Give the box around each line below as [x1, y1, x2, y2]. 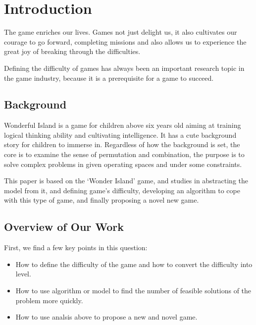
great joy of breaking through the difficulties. [4, 46, 141, 56]
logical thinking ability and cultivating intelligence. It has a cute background [4, 129, 237, 140]
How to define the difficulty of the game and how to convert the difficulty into [15, 259, 253, 269]
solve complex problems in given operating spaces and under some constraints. [4, 159, 242, 169]
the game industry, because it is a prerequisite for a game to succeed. [4, 72, 214, 83]
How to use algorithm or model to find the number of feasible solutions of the [15, 285, 252, 296]
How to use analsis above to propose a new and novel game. [15, 312, 198, 322]
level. [15, 269, 31, 279]
